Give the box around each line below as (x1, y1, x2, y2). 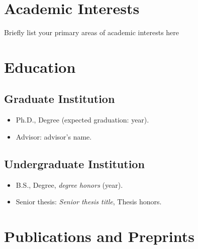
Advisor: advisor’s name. (16, 131, 92, 142)
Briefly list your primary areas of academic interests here (4, 27, 179, 38)
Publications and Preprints (4, 226, 195, 246)
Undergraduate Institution (4, 156, 145, 171)
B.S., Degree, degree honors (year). (16, 179, 123, 190)
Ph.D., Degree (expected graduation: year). (16, 114, 149, 125)
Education (4, 56, 76, 77)
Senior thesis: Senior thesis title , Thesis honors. (16, 196, 162, 207)
